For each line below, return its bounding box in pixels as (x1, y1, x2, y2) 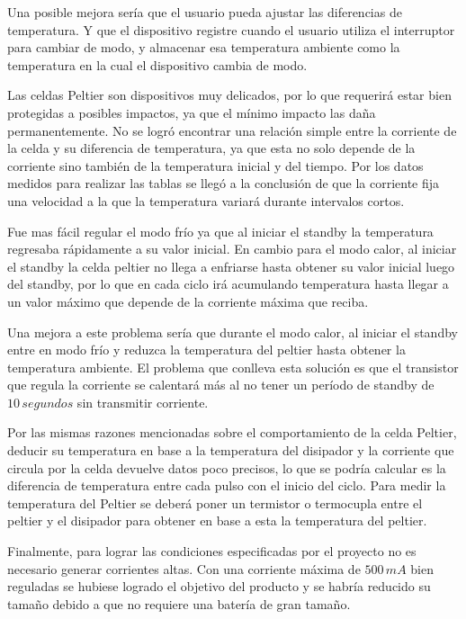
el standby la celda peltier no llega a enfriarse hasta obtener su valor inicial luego (7, 256, 455, 275)
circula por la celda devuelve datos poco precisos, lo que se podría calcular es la (7, 458, 446, 477)
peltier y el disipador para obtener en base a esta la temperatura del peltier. (7, 511, 427, 530)
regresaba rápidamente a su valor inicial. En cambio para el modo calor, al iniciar (7, 239, 457, 258)
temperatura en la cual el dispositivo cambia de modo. (7, 55, 308, 74)
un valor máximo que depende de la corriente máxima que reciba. (7, 292, 369, 310)
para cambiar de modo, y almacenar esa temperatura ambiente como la (7, 38, 400, 57)
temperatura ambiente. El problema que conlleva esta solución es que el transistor (7, 357, 459, 376)
